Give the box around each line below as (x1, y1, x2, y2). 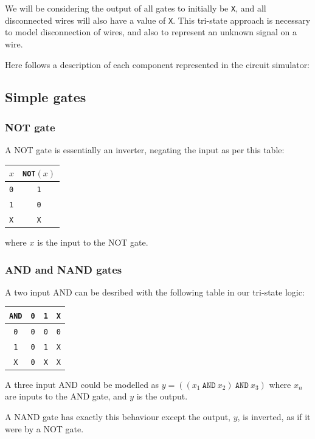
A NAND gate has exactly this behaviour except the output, (5, 410, 230, 423)
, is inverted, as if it (237, 410, 311, 423)
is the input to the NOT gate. (37, 236, 148, 249)
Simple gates (5, 88, 86, 106)
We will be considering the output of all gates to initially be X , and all (5, 2, 266, 14)
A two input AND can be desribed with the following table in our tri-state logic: (5, 285, 305, 298)
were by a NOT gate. (5, 422, 84, 435)
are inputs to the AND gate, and (5, 390, 127, 403)
